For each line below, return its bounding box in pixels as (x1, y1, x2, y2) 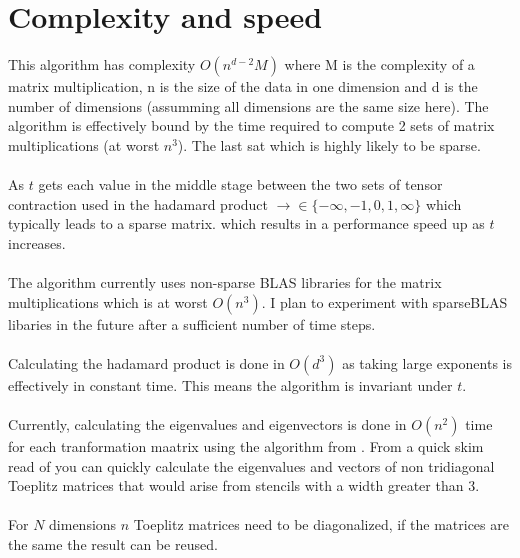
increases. (8, 232, 66, 253)
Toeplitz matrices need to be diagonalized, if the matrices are (133, 514, 509, 535)
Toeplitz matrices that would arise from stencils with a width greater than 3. (8, 475, 480, 496)
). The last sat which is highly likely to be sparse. (177, 134, 481, 155)
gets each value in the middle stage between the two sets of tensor (38, 174, 443, 195)
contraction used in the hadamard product (8, 193, 269, 214)
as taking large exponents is (342, 352, 512, 373)
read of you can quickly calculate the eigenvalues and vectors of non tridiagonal (8, 455, 495, 476)
